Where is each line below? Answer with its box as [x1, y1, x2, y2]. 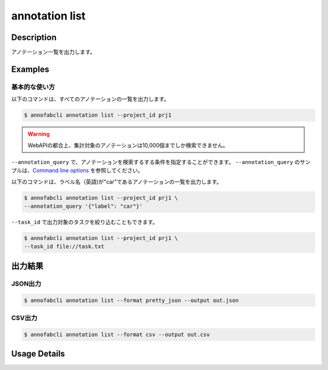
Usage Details [11, 349, 65, 359]
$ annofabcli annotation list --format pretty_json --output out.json [24, 296, 239, 304]
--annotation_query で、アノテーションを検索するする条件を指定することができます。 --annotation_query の [11, 158, 300, 165]
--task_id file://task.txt [24, 243, 104, 250]
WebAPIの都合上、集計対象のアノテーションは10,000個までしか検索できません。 [27, 142, 229, 149]
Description [11, 32, 57, 43]
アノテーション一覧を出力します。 [11, 49, 96, 56]
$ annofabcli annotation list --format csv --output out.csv [24, 331, 210, 338]
